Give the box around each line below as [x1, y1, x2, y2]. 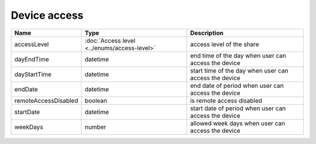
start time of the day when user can [190, 66, 288, 74]
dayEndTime [14, 55, 49, 63]
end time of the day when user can [190, 52, 287, 60]
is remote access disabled [190, 97, 263, 105]
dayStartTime [14, 70, 52, 78]
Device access [11, 9, 84, 22]
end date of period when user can [190, 81, 284, 90]
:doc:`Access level [84, 36, 136, 44]
